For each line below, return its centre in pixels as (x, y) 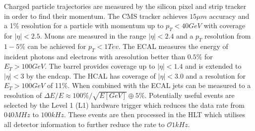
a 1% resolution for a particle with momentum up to (84, 25)
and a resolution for (216, 75)
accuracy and (229, 16)
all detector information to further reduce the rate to (84, 124)
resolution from (228, 35)
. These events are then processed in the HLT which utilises (155, 114)
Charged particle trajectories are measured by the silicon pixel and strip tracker (125, 6)
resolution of (23, 95)
